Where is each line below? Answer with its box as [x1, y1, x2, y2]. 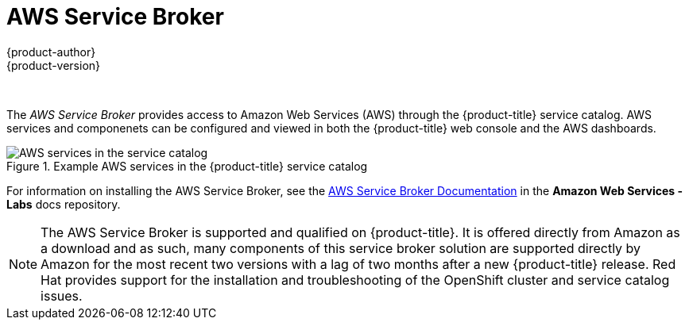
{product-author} [6, 44, 96, 59]
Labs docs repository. [6, 197, 121, 211]
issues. [41, 287, 83, 304]
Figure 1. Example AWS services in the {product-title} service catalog [6, 159, 368, 173]
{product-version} [6, 58, 101, 72]
